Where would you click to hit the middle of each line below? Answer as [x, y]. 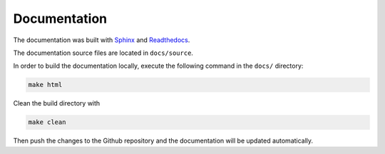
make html [45, 85]
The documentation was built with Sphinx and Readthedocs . [102, 40]
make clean [47, 122]
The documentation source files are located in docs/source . [103, 53]
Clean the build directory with [57, 103]
